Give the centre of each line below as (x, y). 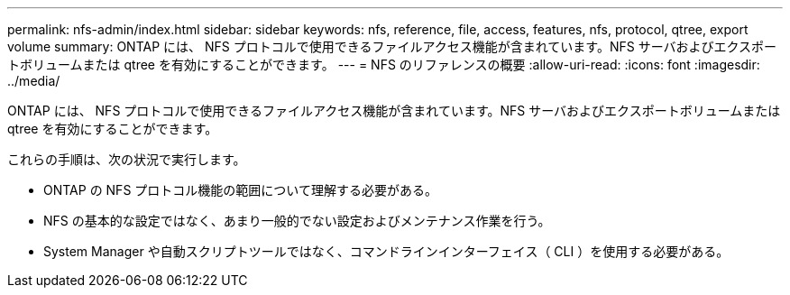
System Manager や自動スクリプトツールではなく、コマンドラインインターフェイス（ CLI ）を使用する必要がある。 (386, 251)
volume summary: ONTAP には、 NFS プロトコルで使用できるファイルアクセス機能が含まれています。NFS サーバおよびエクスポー (392, 46)
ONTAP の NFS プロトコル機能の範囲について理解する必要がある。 (240, 190)
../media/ (34, 81)
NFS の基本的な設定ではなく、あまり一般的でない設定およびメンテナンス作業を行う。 (297, 221)
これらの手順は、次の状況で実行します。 (127, 159)
